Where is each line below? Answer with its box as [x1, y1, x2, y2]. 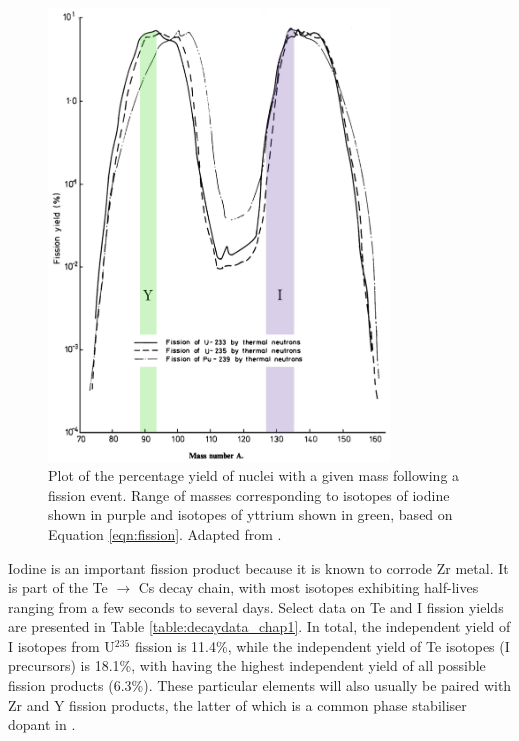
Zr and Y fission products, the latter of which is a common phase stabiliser [8, 694, 467, 715]
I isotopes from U [8, 635, 115, 656]
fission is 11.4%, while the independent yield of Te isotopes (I [134, 635, 510, 656]
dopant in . [8, 714, 76, 735]
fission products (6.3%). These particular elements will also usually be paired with [8, 675, 512, 696]
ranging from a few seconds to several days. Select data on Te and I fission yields [8, 596, 504, 617]
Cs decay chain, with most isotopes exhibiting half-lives [138, 577, 479, 598]
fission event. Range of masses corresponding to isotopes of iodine [48, 484, 450, 505]
